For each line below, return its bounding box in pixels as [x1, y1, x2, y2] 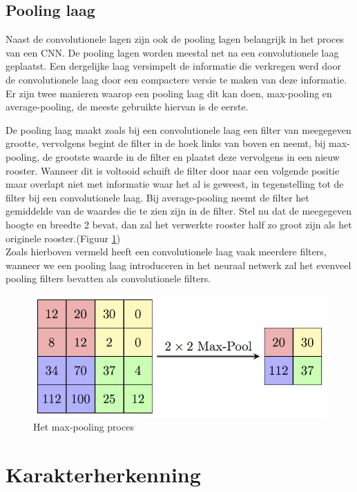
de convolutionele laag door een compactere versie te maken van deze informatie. [6, 72, 347, 86]
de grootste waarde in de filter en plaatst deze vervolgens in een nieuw [42, 149, 340, 164]
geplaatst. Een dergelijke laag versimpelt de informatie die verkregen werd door [6, 59, 341, 73]
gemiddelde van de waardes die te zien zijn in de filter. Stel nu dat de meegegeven [6, 204, 351, 218]
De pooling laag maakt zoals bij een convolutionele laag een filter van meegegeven [6, 122, 351, 137]
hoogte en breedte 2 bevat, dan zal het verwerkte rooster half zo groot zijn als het [6, 217, 352, 231]
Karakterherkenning [6, 460, 201, 489]
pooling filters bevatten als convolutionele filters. [6, 271, 211, 286]
